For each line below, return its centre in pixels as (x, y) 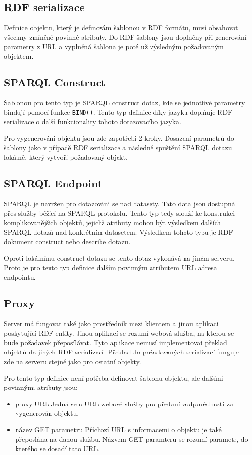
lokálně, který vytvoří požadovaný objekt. (66, 157)
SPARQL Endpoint (53, 183)
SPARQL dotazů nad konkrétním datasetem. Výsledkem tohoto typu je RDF (118, 232)
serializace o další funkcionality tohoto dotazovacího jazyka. (92, 122)
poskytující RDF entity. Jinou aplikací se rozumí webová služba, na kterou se (119, 333)
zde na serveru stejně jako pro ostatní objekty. (73, 361)
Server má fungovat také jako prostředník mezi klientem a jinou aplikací (111, 323)
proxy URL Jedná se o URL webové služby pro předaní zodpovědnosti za (124, 403)
